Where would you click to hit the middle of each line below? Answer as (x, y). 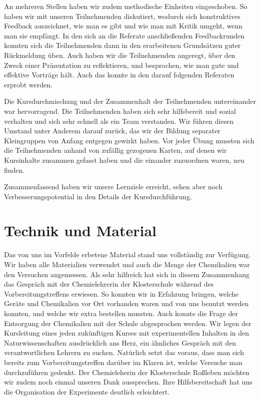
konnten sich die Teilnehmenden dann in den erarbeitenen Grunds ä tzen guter (122, 45)
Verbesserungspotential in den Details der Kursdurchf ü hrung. (98, 196)
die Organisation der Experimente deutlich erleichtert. (87, 391)
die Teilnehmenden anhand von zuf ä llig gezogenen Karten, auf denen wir (115, 150)
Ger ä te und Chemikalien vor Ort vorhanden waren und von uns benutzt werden (126, 303)
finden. (14, 170)
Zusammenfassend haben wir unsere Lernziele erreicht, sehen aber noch (113, 187)
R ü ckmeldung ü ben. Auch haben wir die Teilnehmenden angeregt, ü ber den (120, 55)
